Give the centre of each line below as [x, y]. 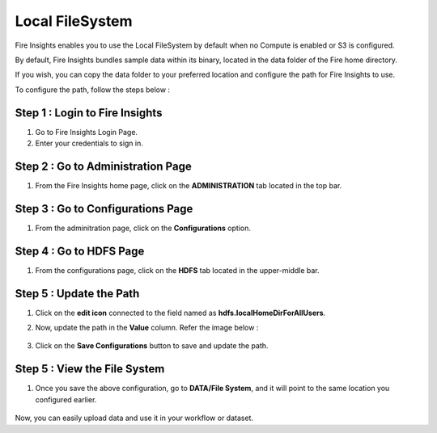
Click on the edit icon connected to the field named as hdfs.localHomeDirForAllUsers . [180, 313]
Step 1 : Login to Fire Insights [89, 113]
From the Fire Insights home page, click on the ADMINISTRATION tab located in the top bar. [189, 185]
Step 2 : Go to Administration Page [103, 166]
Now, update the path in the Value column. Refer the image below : [147, 328]
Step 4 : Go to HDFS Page [80, 251]
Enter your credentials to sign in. [89, 143]
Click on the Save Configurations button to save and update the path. [152, 346]
